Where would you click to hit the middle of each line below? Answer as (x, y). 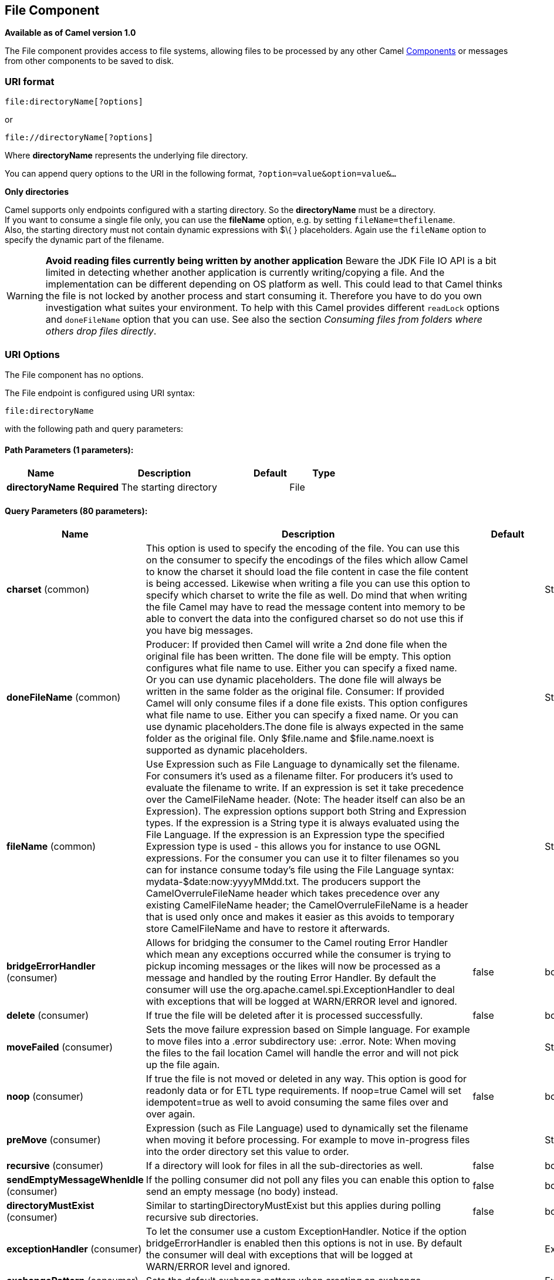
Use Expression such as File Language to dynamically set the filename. (303, 764)
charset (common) (48, 590)
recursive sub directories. (202, 1217)
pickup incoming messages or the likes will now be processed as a (293, 966)
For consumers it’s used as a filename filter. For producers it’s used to (299, 776)
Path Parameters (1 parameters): (69, 450)
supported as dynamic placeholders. (227, 750)
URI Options (32, 354)
